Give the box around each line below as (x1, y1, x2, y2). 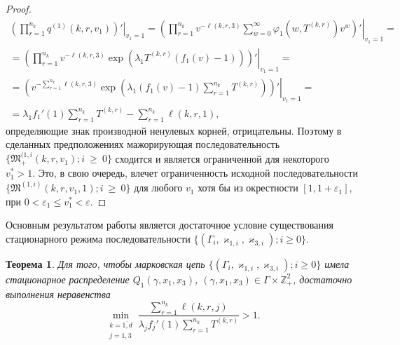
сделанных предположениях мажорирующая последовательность (6, 137, 280, 151)
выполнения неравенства (6, 286, 111, 301)
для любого (134, 180, 183, 195)
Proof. (6, 1, 32, 15)
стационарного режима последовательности (6, 231, 191, 245)
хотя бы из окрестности (198, 180, 298, 195)
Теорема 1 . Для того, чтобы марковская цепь (6, 256, 205, 271)
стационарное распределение (6, 271, 130, 286)
